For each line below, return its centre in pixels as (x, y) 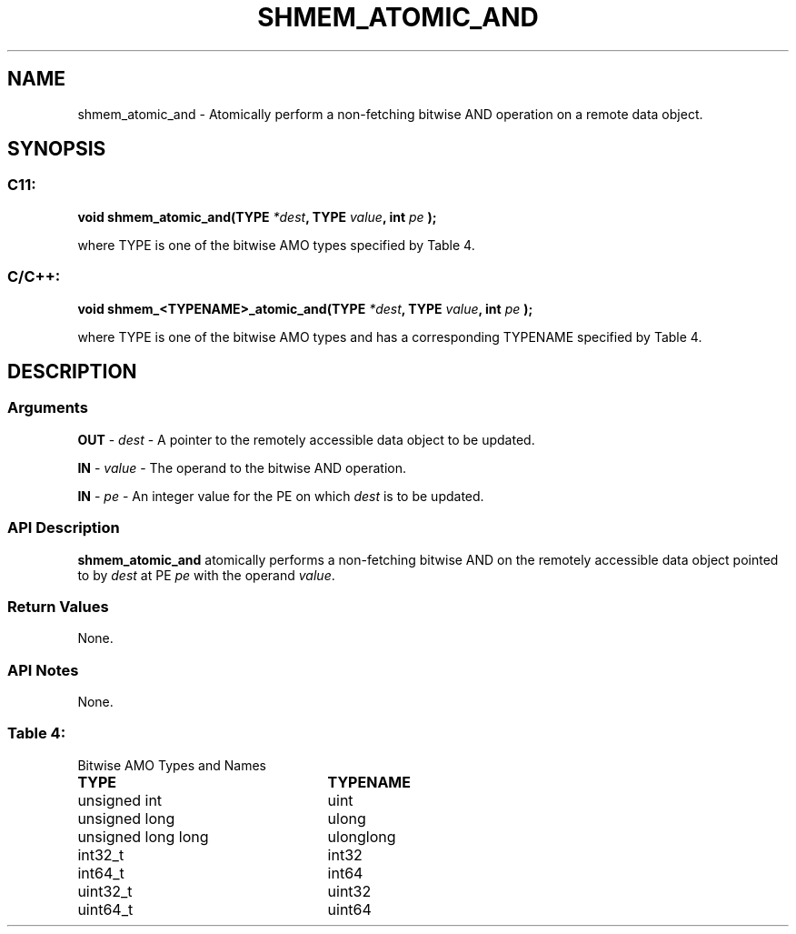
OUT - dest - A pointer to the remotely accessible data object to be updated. (306, 439)
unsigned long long (143, 836)
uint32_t (105, 891)
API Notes (43, 670)
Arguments (48, 408)
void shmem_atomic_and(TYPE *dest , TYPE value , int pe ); (257, 216)
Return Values (58, 606)
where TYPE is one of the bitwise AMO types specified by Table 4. (276, 245)
